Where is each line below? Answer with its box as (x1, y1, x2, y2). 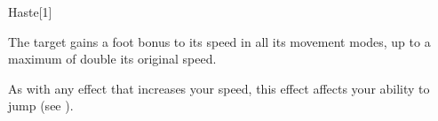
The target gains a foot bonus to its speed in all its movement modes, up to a (8, 32, 431, 50)
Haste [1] (8, 3, 52, 20)
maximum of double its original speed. (8, 49, 217, 68)
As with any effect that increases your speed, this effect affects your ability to (8, 79, 430, 97)
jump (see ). (8, 96, 74, 115)
